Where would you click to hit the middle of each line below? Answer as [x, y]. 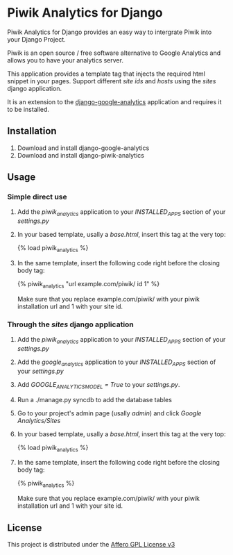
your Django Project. [36, 39]
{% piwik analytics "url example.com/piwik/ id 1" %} [88, 285]
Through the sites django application [70, 324]
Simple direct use [37, 197]
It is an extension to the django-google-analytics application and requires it [114, 101]
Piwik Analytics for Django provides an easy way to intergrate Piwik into [110, 32]
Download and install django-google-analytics [83, 148]
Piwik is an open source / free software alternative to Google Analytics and [114, 53]
